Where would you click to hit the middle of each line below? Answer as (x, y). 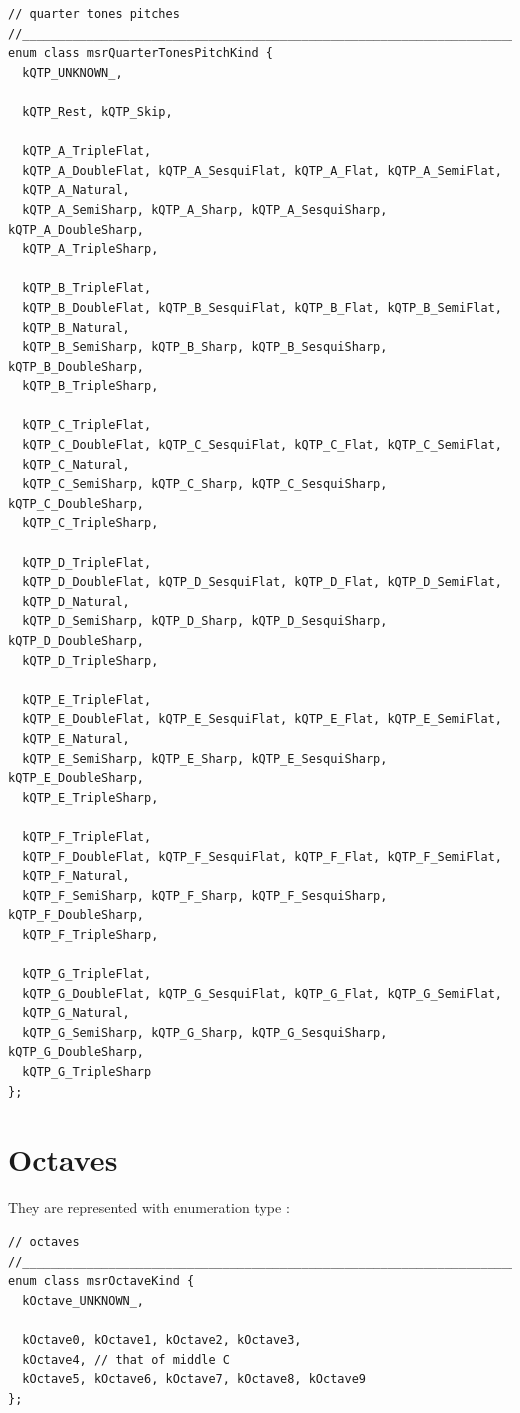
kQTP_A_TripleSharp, (90, 249)
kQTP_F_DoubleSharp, (76, 915)
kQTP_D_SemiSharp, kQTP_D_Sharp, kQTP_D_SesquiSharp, (205, 621)
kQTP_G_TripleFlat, (87, 974)
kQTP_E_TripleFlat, (87, 699)
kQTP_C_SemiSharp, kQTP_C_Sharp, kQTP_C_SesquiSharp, (205, 484)
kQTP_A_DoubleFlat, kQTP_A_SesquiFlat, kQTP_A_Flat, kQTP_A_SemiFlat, (262, 170)
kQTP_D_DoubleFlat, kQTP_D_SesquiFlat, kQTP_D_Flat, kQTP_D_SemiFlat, (262, 582)
